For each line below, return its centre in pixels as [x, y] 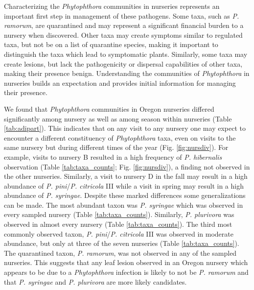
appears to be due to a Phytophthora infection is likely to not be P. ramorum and [126, 272]
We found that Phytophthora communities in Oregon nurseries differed [109, 109]
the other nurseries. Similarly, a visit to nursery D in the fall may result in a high [126, 176]
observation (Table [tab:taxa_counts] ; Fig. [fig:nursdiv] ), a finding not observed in [127, 166]
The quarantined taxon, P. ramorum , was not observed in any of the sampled [120, 253]
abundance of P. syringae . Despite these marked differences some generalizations [125, 195]
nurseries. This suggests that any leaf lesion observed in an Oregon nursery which [126, 262]
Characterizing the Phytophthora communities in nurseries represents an [112, 6]
